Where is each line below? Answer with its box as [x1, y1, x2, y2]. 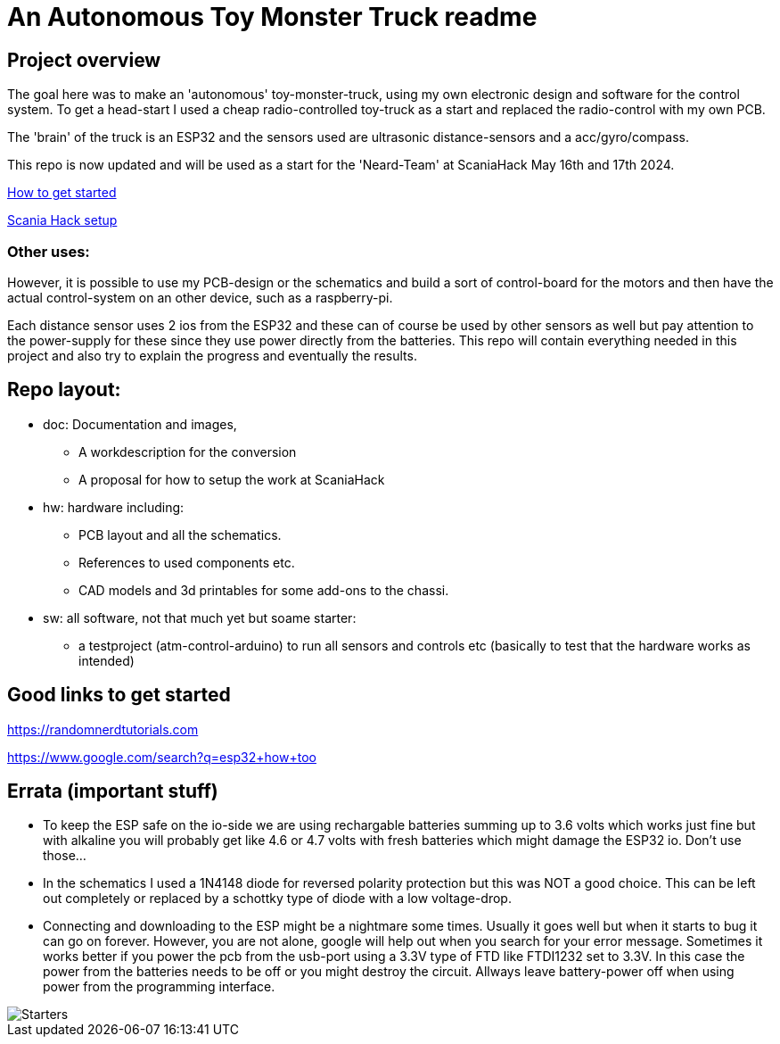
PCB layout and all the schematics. [78, 526, 282, 543]
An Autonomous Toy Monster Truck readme [7, 2, 538, 32]
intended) [78, 652, 135, 668]
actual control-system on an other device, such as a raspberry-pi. [7, 289, 393, 305]
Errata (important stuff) [7, 780, 218, 803]
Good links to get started [7, 684, 231, 707]
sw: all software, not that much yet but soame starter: [43, 609, 357, 626]
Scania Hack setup [7, 212, 118, 228]
